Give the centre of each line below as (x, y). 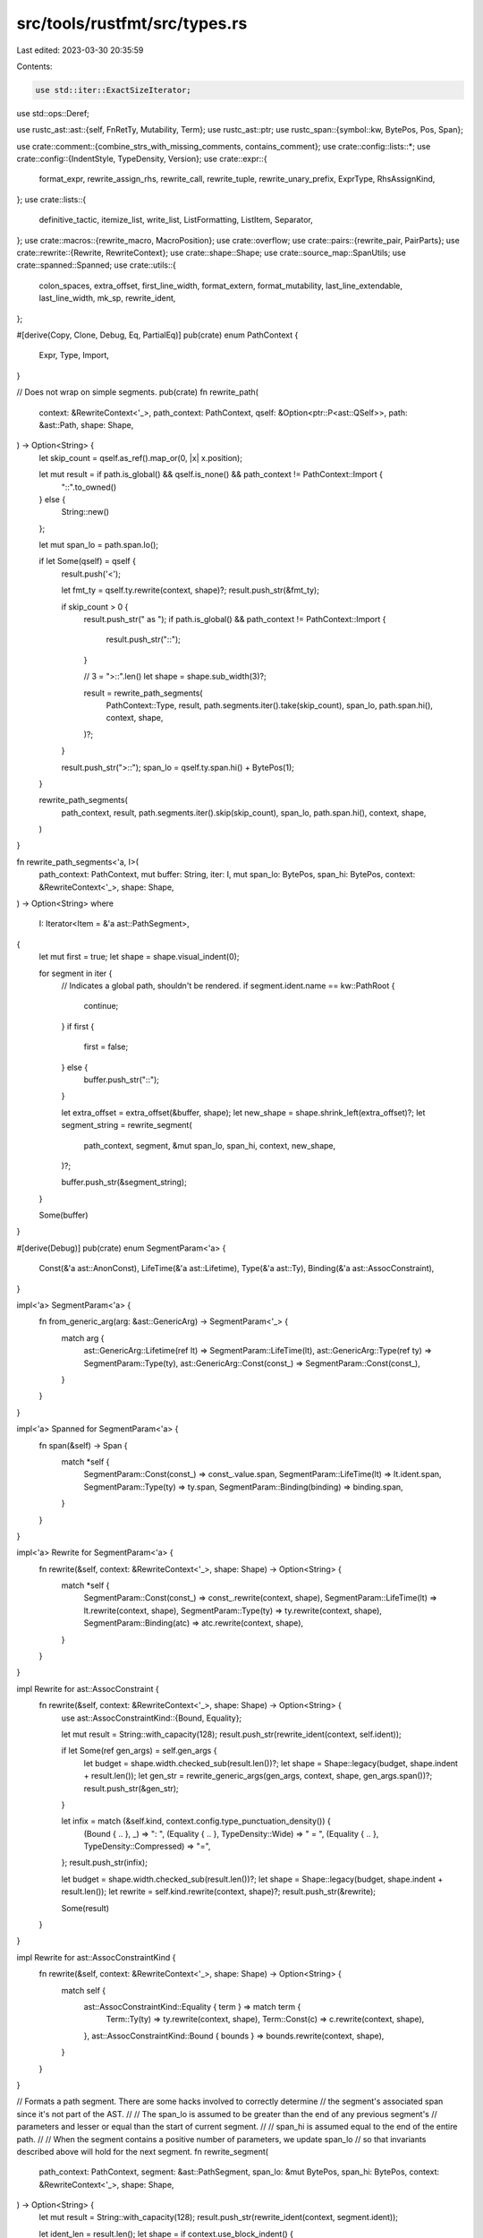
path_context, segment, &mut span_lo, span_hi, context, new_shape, (210, 1145)
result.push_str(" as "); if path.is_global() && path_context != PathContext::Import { (235, 619)
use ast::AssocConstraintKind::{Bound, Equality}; (152, 1718)
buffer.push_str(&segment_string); (124, 1183)
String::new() (85, 512)
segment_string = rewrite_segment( (127, 1125)
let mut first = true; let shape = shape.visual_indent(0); (139, 957)
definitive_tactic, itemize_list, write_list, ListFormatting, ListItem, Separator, (176, 220)
